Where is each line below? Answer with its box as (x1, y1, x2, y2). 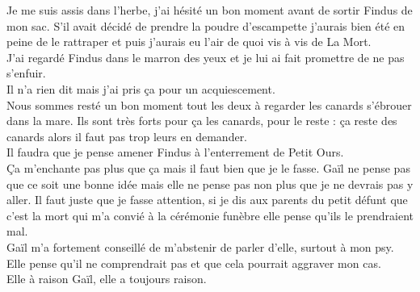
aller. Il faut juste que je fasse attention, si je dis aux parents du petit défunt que (6, 191, 408, 208)
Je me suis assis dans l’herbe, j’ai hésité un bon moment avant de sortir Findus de (6, 2, 413, 18)
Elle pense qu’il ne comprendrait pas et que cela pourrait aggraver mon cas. (6, 254, 381, 271)
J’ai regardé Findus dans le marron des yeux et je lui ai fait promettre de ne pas (6, 48, 405, 65)
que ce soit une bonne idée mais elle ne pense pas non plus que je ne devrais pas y (6, 175, 414, 192)
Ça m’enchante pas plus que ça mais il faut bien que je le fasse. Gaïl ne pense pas (6, 159, 410, 176)
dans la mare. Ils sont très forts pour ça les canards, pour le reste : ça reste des (6, 112, 397, 129)
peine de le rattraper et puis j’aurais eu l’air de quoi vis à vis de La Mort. (6, 33, 372, 50)
